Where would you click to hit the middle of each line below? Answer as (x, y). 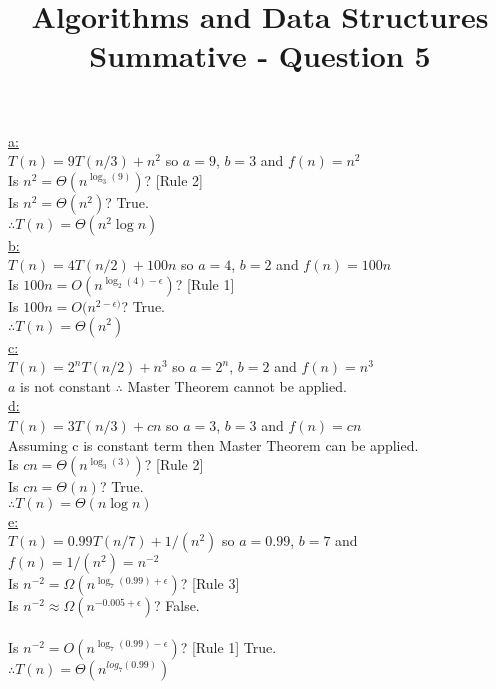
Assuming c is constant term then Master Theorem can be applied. (213, 444)
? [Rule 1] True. (228, 646)
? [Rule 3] (210, 583)
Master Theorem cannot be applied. (237, 385)
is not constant (65, 385)
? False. (177, 605)
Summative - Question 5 (260, 55)
